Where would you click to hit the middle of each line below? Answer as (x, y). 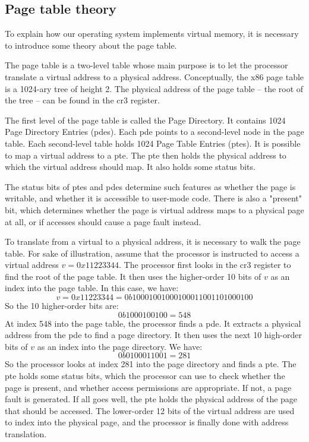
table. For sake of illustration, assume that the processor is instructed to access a (152, 253)
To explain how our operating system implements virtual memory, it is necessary (152, 34)
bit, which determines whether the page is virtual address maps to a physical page (154, 209)
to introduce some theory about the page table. (91, 45)
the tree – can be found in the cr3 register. (82, 100)
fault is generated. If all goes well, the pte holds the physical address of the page (151, 399)
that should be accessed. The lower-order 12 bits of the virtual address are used (150, 410)
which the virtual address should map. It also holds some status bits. (130, 167)
